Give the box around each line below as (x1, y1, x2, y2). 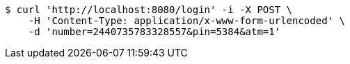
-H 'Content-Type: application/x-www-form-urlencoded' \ (28, 15, 345, 26)
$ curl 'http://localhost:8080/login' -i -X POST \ (5, 4, 293, 15)
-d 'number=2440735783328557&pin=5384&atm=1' (28, 26, 281, 37)
